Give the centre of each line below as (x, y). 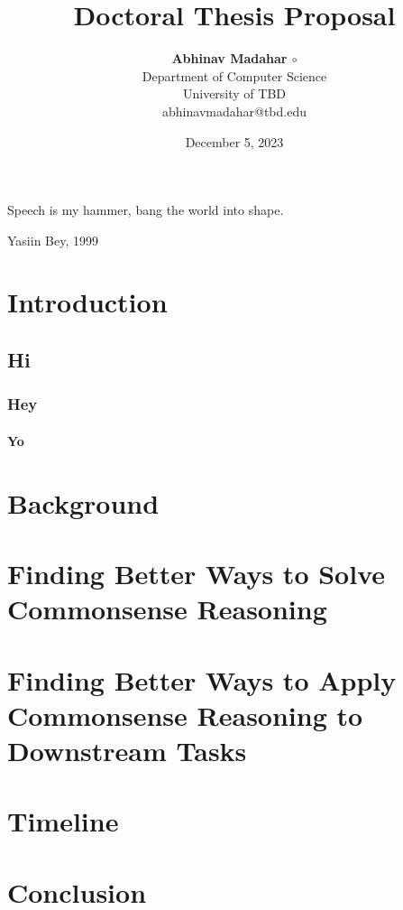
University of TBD (234, 93)
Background (83, 502)
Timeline (63, 821)
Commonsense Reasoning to (185, 715)
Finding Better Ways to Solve (196, 574)
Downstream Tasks (127, 750)
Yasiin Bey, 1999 (53, 240)
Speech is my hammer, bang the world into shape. (146, 210)
